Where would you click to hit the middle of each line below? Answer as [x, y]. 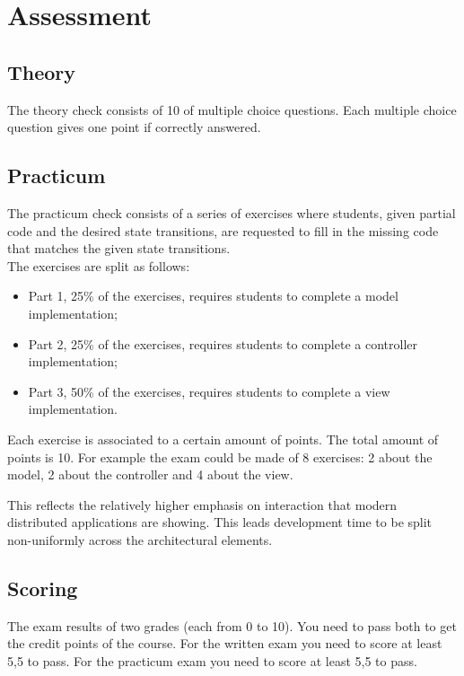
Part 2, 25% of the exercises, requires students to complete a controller [223, 343]
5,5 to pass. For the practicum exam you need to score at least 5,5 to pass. [212, 660]
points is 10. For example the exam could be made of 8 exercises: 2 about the [220, 457]
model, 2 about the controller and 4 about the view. [150, 474]
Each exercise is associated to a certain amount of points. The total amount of [223, 439]
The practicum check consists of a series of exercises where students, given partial [232, 212]
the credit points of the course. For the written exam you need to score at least [225, 643]
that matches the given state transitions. [119, 248]
